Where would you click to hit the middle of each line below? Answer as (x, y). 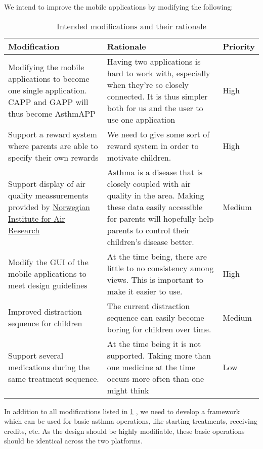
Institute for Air (37, 218)
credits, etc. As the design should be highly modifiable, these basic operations (124, 431)
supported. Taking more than (159, 355)
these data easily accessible (155, 207)
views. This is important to (155, 279)
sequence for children (45, 323)
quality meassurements (48, 195)
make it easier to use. (145, 291)
